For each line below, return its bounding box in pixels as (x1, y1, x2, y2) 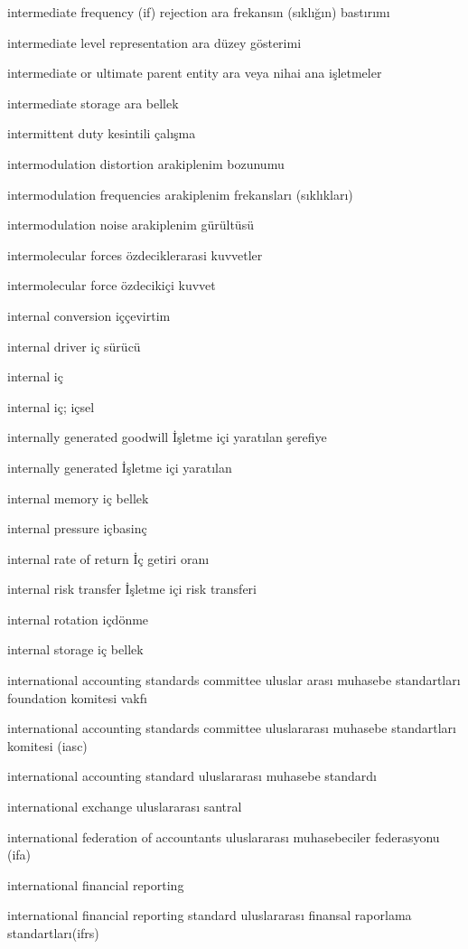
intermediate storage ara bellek (7, 93, 179, 112)
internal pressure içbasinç (7, 519, 147, 538)
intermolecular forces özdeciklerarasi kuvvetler (7, 245, 263, 264)
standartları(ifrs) (7, 924, 99, 942)
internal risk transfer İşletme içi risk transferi (7, 579, 257, 598)
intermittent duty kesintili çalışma (7, 124, 196, 143)
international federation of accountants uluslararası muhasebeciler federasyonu (7, 827, 440, 846)
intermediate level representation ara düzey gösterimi (7, 33, 302, 52)
